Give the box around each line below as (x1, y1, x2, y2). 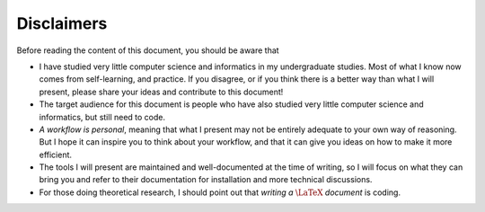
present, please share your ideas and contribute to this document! (39, 86, 284, 97)
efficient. (39, 149, 72, 160)
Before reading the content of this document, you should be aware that (16, 45, 279, 56)
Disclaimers (16, 13, 108, 33)
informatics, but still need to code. (39, 111, 166, 122)
